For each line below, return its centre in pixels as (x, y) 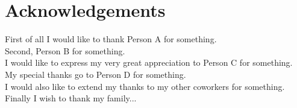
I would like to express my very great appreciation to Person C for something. (149, 62)
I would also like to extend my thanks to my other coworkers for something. (145, 86)
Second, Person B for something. (65, 50)
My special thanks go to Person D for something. (95, 74)
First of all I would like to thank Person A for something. (111, 39)
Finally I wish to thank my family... (71, 98)
